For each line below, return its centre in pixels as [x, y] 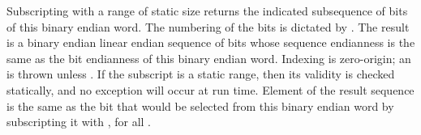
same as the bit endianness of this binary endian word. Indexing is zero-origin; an [209, 58]
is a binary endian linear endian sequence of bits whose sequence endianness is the [211, 42]
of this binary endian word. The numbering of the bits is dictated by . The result [208, 26]
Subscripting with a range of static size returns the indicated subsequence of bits [207, 11]
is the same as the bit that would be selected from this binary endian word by [200, 105]
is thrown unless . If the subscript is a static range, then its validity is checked [201, 74]
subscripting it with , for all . [79, 122]
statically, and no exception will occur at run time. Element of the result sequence [210, 89]
